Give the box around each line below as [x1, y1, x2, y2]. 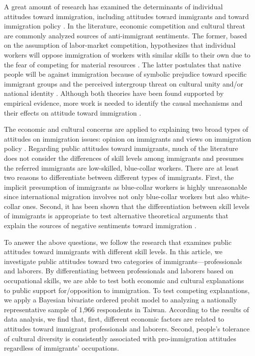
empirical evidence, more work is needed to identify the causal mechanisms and [4, 97, 243, 108]
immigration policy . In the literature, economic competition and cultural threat [4, 21, 246, 31]
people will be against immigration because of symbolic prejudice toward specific [4, 69, 247, 79]
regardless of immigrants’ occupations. [4, 343, 119, 353]
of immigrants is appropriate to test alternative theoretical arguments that [4, 210, 228, 221]
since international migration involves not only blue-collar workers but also [4, 191, 229, 202]
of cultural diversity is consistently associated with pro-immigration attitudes [4, 333, 236, 343]
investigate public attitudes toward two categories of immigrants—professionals [4, 256, 242, 266]
